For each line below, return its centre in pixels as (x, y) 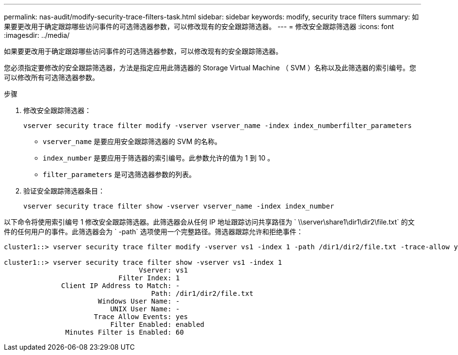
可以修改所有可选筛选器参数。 (51, 77)
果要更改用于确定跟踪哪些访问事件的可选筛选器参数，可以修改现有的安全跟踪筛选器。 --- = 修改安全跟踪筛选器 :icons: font (199, 26)
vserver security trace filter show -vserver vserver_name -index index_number (179, 206)
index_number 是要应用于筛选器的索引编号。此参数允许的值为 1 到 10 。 (159, 158)
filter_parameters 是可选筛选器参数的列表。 (119, 174)
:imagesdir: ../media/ (37, 35)
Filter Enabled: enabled (157, 324)
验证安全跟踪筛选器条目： (64, 191)
